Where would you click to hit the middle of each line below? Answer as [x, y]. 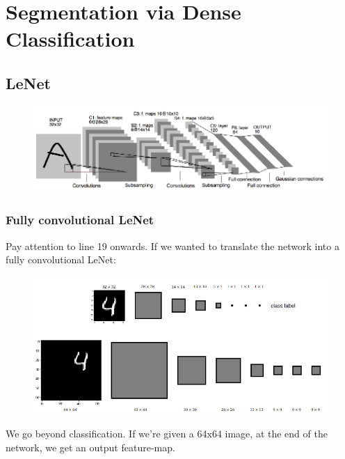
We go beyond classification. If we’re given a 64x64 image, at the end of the [167, 434]
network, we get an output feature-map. [90, 447]
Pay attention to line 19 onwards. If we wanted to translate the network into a [172, 246]
